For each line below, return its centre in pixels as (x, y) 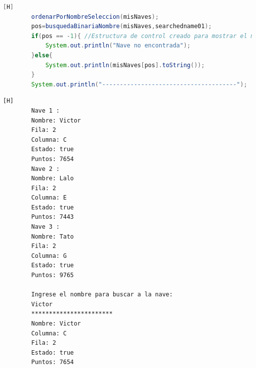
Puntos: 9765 (53, 275)
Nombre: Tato (53, 236)
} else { (42, 55)
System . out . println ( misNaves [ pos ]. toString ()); (125, 65)
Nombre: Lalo (53, 179)
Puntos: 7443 (53, 217)
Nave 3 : (45, 227)
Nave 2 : (45, 169)
